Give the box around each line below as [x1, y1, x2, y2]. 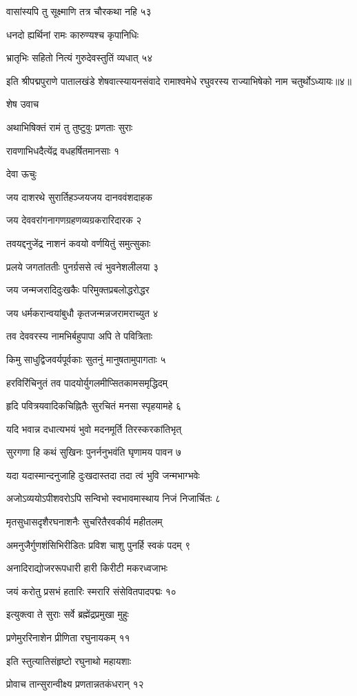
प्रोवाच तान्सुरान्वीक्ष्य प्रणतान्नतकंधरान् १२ [6, 677, 144, 691]
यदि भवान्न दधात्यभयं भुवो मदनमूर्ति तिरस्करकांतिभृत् [6, 421, 182, 436]
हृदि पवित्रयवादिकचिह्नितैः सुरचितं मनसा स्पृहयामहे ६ [6, 398, 182, 413]
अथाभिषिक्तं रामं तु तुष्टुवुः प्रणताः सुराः [6, 119, 133, 134]
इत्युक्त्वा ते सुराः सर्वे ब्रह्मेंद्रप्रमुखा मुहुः [6, 607, 129, 621]
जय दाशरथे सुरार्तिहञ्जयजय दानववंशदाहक [6, 189, 152, 204]
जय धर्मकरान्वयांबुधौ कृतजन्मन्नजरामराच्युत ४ [6, 305, 159, 320]
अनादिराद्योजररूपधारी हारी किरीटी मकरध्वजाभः [6, 561, 168, 575]
